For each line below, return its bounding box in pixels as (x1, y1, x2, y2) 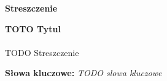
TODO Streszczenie (5, 46, 79, 58)
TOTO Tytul (5, 22, 61, 35)
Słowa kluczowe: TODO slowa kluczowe (5, 66, 162, 79)
